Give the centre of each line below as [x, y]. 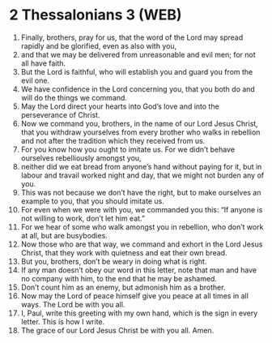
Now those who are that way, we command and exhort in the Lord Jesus [142, 244]
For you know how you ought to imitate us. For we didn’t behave [128, 149]
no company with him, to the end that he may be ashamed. [119, 278]
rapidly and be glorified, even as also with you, [99, 45]
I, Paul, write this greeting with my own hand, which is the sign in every [139, 313]
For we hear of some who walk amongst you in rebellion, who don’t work [142, 227]
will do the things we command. [74, 97]
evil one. [35, 80]
